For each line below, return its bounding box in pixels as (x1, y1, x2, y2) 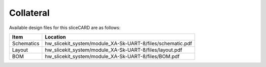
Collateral (9, 7, 50, 18)
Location (45, 33, 66, 40)
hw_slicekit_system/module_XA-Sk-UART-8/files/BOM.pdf (45, 53, 180, 60)
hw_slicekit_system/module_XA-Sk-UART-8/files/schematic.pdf (45, 40, 192, 47)
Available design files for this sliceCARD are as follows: (9, 25, 121, 31)
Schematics (12, 40, 39, 47)
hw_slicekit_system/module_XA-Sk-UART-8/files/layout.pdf (45, 46, 182, 53)
